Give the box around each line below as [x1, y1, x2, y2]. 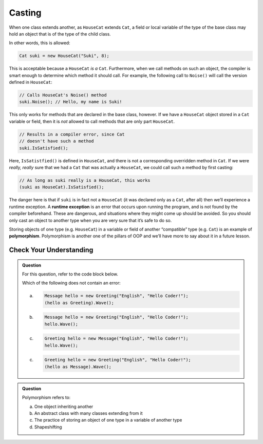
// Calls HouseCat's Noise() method [19, 93, 107, 98]
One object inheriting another [34, 404, 94, 409]
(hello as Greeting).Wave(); [44, 300, 114, 306]
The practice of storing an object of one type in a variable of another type [34, 417, 182, 423]
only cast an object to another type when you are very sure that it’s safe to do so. [9, 217, 172, 223]
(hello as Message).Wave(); [44, 364, 112, 369]
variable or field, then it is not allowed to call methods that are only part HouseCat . [9, 118, 175, 124]
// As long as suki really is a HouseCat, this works [19, 177, 150, 183]
